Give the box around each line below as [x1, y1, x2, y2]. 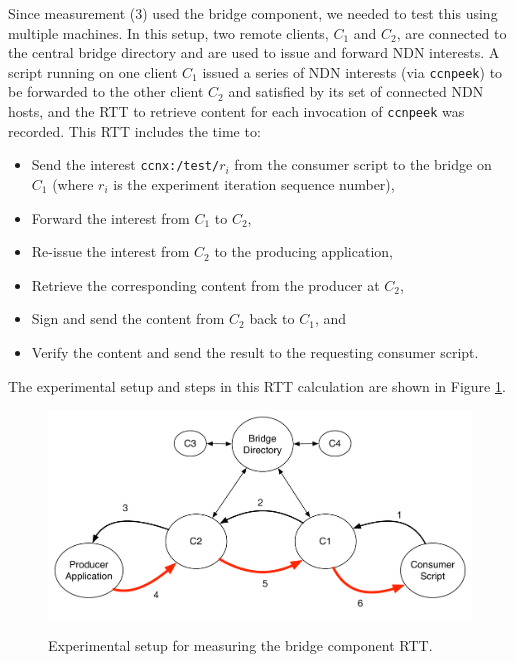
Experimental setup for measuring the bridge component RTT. [48, 635, 433, 656]
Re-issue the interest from [31, 241, 190, 262]
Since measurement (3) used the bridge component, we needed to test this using [8, 3, 498, 23]
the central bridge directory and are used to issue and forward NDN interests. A [8, 42, 500, 63]
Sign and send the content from [31, 308, 225, 329]
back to [249, 308, 295, 329]
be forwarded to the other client [8, 81, 204, 102]
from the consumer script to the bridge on [234, 154, 492, 175]
